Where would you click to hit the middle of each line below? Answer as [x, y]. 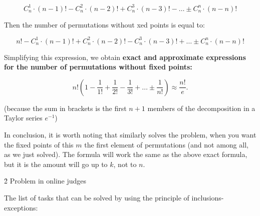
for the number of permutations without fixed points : [98, 67]
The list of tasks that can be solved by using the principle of [97, 197]
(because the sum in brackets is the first [65, 108]
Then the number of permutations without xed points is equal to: [104, 24]
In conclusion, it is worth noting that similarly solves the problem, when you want [130, 134]
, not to [125, 164]
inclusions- [208, 197]
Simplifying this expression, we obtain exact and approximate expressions [125, 57]
